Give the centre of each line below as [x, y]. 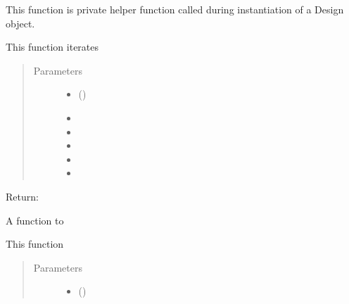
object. [20, 23]
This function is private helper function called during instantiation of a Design [175, 9]
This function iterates [52, 47]
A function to [35, 220]
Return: [22, 196]
